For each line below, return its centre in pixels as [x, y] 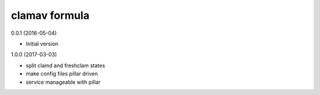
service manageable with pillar [63, 82]
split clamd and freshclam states [65, 65]
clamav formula [50, 15]
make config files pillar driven [62, 74]
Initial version [42, 44]
